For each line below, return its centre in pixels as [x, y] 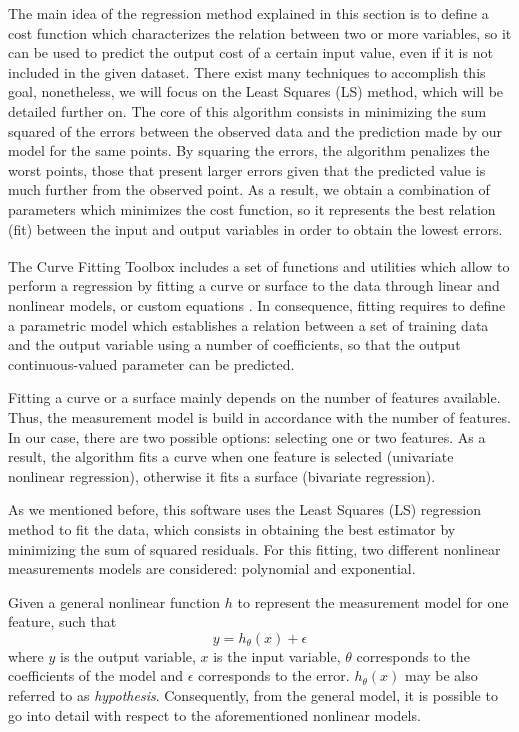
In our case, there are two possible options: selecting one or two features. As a [247, 436]
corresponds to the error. [274, 675]
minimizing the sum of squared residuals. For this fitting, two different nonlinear [254, 548]
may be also [441, 675]
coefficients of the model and [96, 675]
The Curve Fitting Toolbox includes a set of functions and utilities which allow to [259, 265]
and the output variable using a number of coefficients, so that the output [234, 344]
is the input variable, [277, 655]
